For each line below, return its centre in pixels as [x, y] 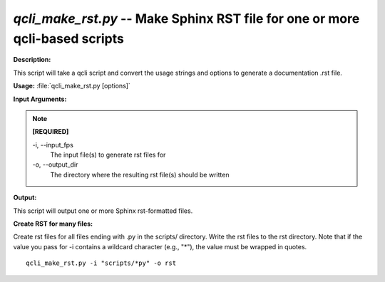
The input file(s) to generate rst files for [108, 155]
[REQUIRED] [51, 132]
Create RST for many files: [53, 224]
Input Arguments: [40, 99]
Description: [32, 60]
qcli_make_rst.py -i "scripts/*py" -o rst [101, 263]
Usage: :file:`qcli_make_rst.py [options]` [72, 86]
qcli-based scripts [68, 38]
